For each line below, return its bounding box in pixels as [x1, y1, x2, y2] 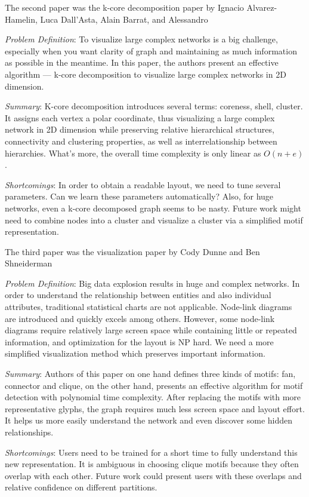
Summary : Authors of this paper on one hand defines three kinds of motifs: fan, [5, 367, 296, 380]
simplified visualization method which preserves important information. [5, 347, 265, 360]
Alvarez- [246, 1, 277, 13]
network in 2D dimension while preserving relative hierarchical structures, [5, 123, 274, 136]
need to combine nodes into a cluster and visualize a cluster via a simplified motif [5, 213, 303, 226]
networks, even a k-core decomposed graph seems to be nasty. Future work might [5, 201, 301, 214]
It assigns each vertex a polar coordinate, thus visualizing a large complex [5, 111, 275, 124]
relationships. [5, 426, 54, 438]
